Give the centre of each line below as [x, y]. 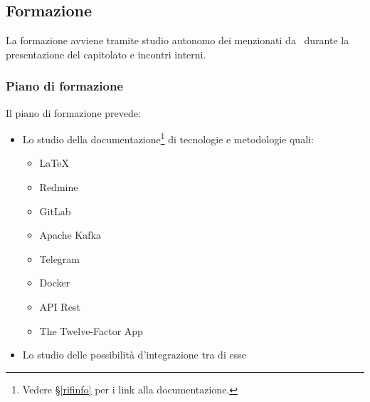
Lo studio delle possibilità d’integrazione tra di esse [134, 355]
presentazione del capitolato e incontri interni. [106, 54]
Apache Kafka [70, 235]
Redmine [59, 187]
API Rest [60, 307]
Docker [55, 283]
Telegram [60, 258]
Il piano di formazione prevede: [73, 112]
